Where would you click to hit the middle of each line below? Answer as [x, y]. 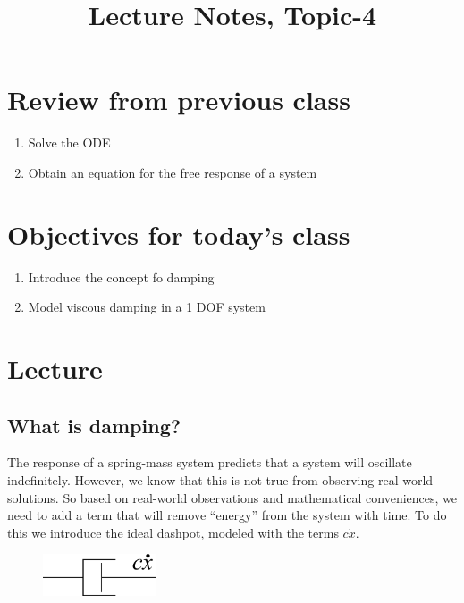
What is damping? [94, 425]
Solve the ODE [69, 142]
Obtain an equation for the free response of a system [173, 172]
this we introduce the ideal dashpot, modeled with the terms [173, 532]
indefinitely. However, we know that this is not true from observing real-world [220, 479]
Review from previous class [179, 100]
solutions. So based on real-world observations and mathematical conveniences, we [232, 497]
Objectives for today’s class [179, 234]
